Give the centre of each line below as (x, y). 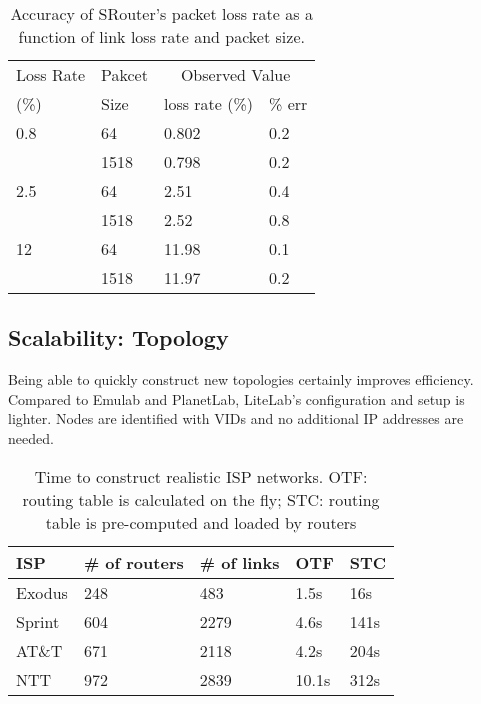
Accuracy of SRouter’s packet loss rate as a (161, 13)
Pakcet (124, 74)
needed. (31, 437)
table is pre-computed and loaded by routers (201, 522)
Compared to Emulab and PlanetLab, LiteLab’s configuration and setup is (236, 398)
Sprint (38, 621)
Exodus (42, 592)
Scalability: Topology (118, 337)
